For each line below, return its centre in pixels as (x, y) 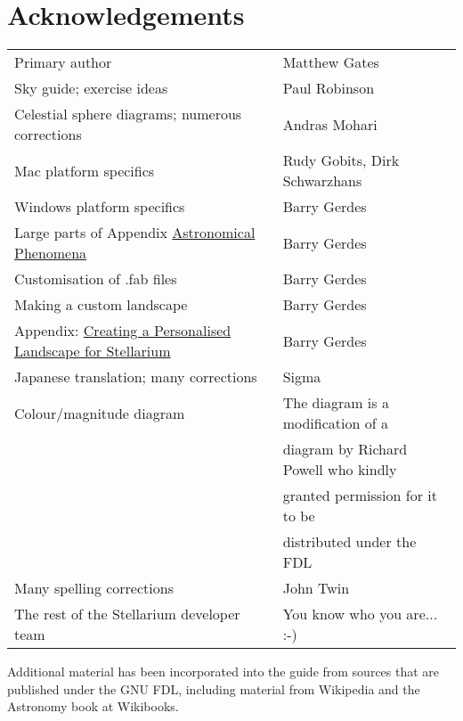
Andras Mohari (330, 124)
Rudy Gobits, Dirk (341, 160)
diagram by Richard (345, 449)
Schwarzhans (322, 181)
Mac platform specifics (85, 170)
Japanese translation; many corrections (136, 377)
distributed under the (349, 542)
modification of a (335, 423)
